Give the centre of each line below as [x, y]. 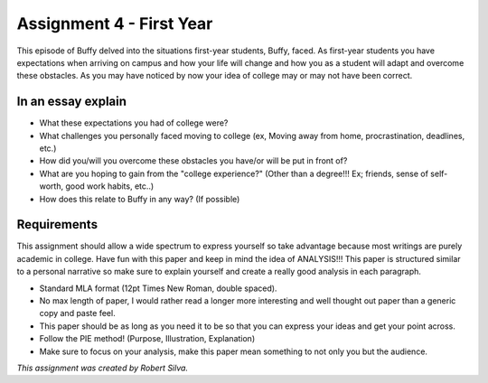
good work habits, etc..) [109, 186]
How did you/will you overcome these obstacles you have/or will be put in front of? [193, 161]
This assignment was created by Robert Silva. [103, 368]
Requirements [57, 224]
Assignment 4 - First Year [115, 23]
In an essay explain [71, 102]
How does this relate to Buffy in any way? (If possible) [140, 199]
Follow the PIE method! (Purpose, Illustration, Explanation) [147, 339]
